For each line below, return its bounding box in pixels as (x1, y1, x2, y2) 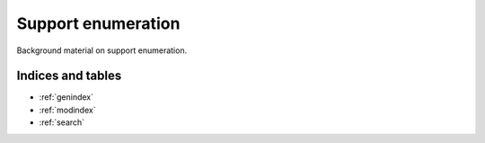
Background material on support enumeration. (16, 45, 188, 56)
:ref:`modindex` (39, 104, 96, 115)
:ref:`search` (39, 117, 85, 128)
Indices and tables (16, 68, 122, 84)
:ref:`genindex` (39, 92, 94, 103)
